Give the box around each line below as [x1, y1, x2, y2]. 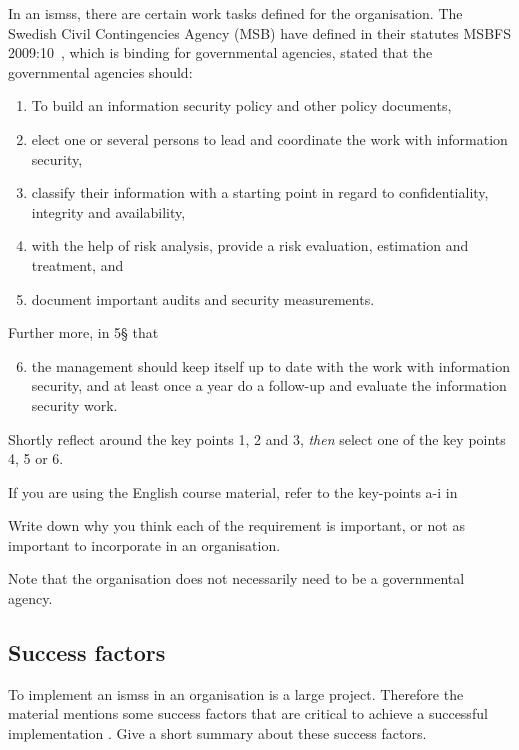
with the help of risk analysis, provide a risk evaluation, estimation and [31, 235, 469, 256]
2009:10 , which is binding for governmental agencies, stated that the [8, 42, 433, 63]
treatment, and [31, 254, 124, 275]
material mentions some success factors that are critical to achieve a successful [8, 703, 488, 724]
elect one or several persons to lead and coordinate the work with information [31, 128, 508, 149]
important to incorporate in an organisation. [8, 534, 281, 555]
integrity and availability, [31, 201, 186, 222]
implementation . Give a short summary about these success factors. [8, 723, 427, 744]
